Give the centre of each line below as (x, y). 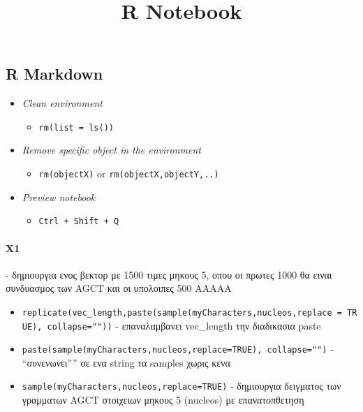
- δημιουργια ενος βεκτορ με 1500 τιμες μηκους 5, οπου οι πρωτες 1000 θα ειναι (169, 274)
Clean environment (62, 103)
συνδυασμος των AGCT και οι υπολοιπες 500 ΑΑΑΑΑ (119, 288)
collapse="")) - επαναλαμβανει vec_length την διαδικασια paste (184, 325)
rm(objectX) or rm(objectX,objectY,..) (129, 174)
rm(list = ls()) (76, 127)
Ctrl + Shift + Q (79, 222)
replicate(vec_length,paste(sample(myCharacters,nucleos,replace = (182, 312)
